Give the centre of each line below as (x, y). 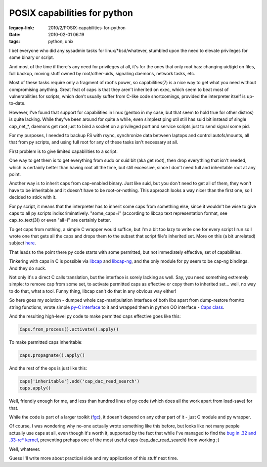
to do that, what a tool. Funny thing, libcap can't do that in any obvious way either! (93, 291)
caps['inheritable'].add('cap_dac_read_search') (80, 381)
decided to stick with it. (33, 197)
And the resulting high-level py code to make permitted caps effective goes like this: (95, 316)
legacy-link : (22, 28)
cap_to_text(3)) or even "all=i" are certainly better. (60, 220)
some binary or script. (32, 57)
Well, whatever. (25, 449)
